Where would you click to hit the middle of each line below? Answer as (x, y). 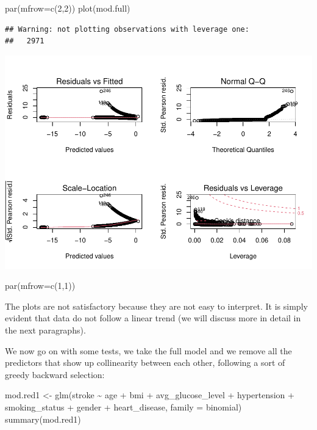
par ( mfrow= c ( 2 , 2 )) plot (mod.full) (68, 8)
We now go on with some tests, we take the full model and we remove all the (148, 350)
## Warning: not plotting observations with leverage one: (127, 29)
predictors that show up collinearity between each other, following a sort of (145, 363)
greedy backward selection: (55, 374)
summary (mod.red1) (43, 419)
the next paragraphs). (45, 330)
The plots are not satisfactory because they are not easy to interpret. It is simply (156, 306)
